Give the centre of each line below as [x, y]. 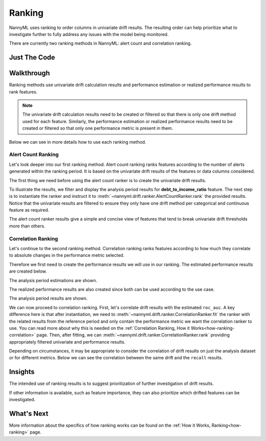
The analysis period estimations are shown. [53, 280]
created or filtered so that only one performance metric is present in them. [98, 128]
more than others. [27, 226]
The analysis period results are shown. [49, 298]
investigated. [22, 400]
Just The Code [32, 57]
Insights [22, 372]
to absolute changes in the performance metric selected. [67, 255]
